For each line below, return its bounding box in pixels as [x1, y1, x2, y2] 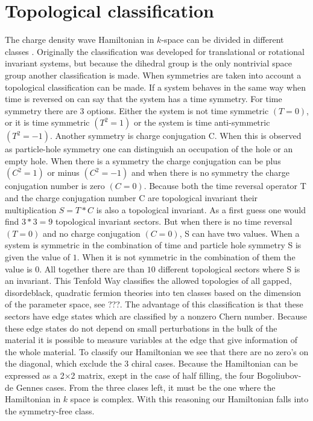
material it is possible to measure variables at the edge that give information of [5, 333, 298, 346]
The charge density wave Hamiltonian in [5, 33, 154, 46]
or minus [47, 166, 80, 179]
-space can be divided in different [161, 33, 284, 46]
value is [5, 262, 33, 275]
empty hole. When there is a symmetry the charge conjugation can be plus [5, 154, 281, 167]
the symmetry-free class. [5, 404, 95, 417]
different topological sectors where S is [158, 262, 300, 275]
